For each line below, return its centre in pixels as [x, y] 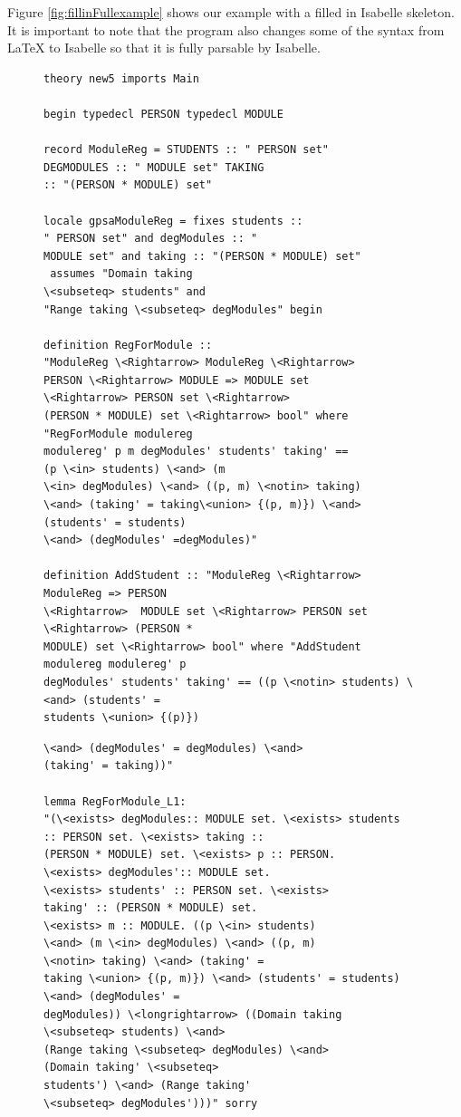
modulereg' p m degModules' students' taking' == [196, 452]
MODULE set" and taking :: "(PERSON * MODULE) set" [202, 256]
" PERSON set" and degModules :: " [151, 239]
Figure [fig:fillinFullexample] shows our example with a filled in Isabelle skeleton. [231, 12]
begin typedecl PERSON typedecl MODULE [163, 114]
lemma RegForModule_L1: [115, 801]
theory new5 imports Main [121, 78]
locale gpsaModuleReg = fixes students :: [173, 221]
